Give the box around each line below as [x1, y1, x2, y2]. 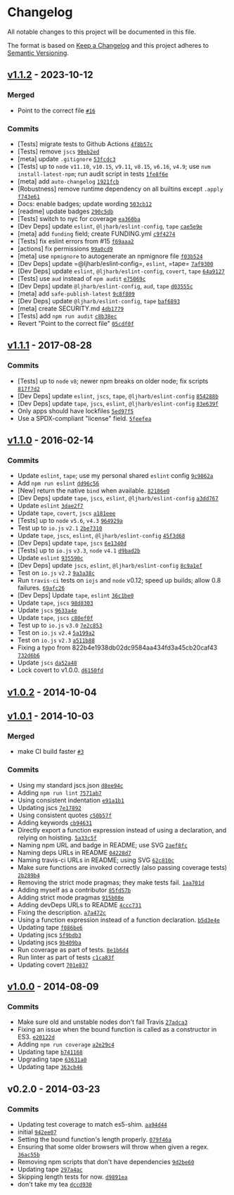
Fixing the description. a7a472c [17, 908, 107, 916]
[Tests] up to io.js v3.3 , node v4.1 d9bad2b [17, 546, 141, 555]
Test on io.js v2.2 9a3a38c [17, 569, 95, 577]
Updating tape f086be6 [17, 923, 83, 931]
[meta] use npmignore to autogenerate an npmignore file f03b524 [17, 251, 203, 260]
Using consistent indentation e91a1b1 [17, 796, 124, 804]
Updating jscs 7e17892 [17, 803, 82, 811]
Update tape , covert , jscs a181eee [17, 509, 116, 517]
